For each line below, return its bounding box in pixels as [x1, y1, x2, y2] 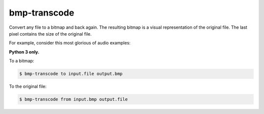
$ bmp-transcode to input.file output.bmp [19, 71, 123, 76]
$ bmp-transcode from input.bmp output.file [19, 96, 128, 102]
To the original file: [9, 83, 47, 90]
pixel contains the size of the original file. [9, 31, 92, 37]
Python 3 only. [9, 49, 40, 55]
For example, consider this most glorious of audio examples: [9, 40, 131, 46]
